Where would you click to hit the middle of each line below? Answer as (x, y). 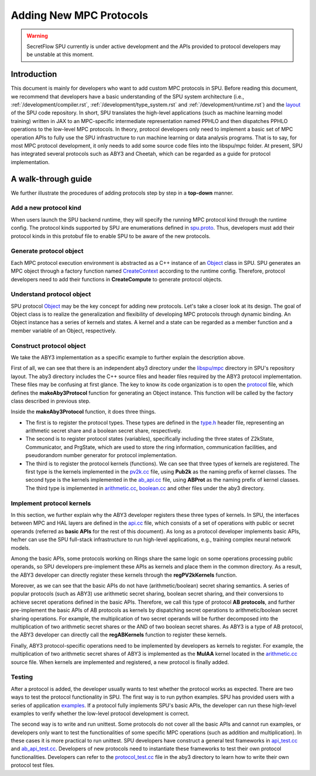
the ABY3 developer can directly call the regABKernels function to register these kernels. (119, 635)
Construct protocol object (48, 346)
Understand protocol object (51, 294)
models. (20, 547)
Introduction (34, 74)
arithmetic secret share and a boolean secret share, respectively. (104, 431)
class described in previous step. (51, 401)
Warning (37, 36)
